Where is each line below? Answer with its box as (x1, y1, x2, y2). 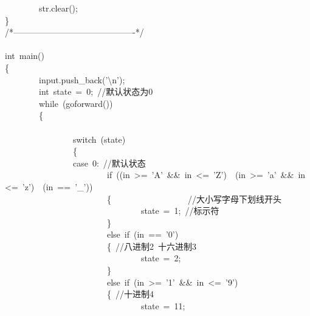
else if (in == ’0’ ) (107, 228, 179, 241)
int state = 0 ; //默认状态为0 (39, 85, 153, 98)
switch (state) (73, 132, 126, 145)
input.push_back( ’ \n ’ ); (38, 73, 125, 86)
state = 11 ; (140, 299, 185, 312)
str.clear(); (38, 2, 78, 14)
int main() (5, 49, 44, 62)
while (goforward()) (39, 97, 113, 109)
